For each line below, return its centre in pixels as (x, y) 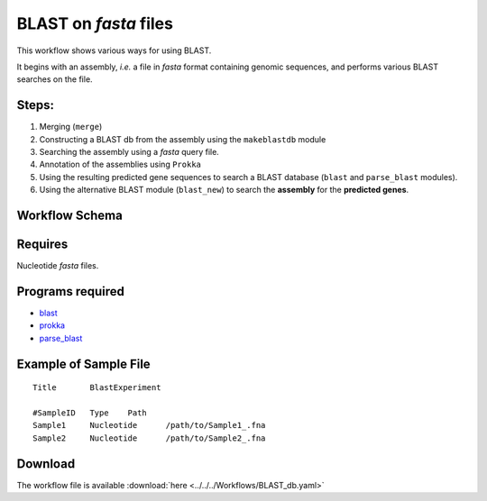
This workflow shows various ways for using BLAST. (114, 50)
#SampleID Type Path (90, 413)
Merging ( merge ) (71, 127)
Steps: (35, 105)
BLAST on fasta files (95, 23)
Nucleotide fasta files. (58, 266)
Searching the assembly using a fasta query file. (129, 152)
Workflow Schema (70, 215)
